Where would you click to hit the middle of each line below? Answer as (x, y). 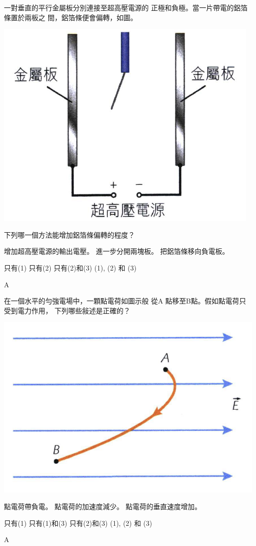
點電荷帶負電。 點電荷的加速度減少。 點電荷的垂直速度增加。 (103, 506)
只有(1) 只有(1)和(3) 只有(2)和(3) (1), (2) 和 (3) (78, 523)
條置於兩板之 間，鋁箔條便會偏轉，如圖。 (71, 17)
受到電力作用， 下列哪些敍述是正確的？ (67, 310)
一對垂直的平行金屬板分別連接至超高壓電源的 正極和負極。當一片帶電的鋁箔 (126, 7)
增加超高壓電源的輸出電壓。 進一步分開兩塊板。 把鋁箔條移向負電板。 (117, 251)
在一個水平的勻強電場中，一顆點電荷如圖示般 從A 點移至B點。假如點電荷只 (125, 301)
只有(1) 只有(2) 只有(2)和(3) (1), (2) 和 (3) (70, 267)
